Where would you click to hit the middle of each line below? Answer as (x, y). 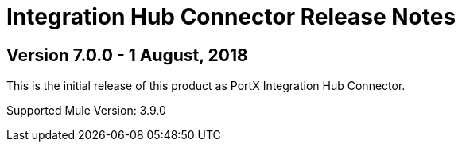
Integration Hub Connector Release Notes (231, 17)
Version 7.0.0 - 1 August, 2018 (127, 55)
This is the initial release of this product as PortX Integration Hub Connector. (206, 86)
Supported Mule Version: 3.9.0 (86, 111)
